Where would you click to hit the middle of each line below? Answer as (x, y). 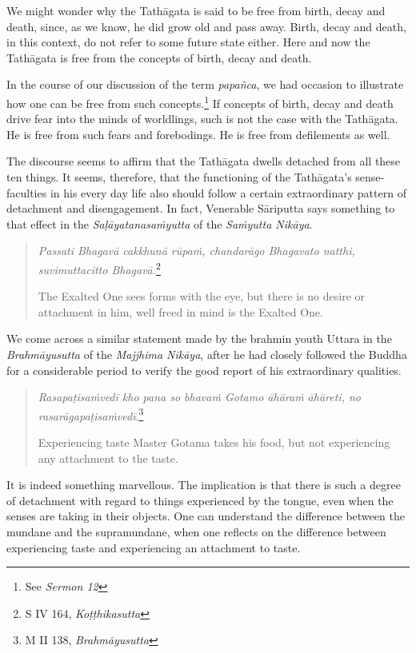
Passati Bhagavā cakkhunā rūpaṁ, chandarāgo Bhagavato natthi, (196, 251)
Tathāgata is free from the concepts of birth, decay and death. (159, 57)
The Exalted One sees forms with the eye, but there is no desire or (202, 296)
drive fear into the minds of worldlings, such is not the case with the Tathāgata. (202, 119)
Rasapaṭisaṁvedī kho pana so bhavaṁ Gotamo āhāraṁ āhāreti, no (199, 397)
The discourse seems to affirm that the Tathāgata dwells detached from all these (204, 161)
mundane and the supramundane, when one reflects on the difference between (196, 532)
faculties (27, 192)
